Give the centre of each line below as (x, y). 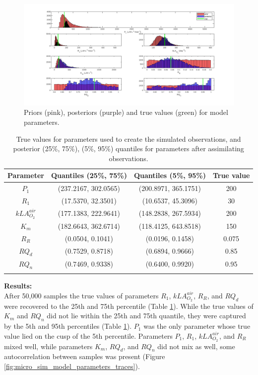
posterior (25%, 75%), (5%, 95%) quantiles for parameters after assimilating (129, 148)
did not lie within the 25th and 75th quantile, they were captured (146, 316)
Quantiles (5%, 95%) (170, 175)
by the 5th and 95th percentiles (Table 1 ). (68, 326)
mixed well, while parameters (48, 346)
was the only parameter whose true (197, 326)
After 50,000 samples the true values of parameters (81, 295)
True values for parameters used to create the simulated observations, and (129, 139)
